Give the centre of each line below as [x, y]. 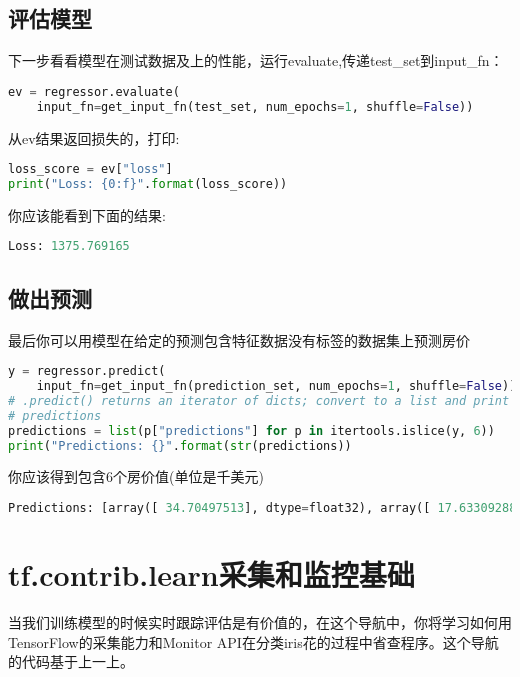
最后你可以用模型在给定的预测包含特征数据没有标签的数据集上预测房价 [239, 339]
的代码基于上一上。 [71, 661]
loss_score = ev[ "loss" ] [90, 169]
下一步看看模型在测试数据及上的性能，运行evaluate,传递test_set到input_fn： [256, 60]
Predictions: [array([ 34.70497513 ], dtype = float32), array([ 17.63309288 [262, 508]
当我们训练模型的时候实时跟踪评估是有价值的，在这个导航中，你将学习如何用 [260, 622]
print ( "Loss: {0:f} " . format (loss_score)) [148, 184]
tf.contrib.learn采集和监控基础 [211, 574]
